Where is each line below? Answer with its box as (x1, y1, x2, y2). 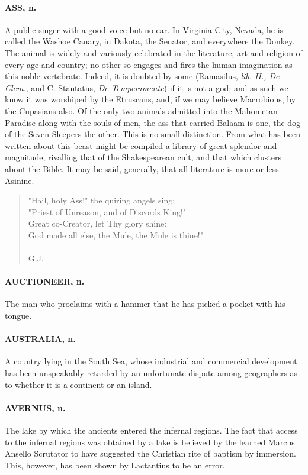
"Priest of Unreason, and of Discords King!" (28, 205, 187, 218)
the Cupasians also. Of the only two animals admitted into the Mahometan (5, 104, 278, 117)
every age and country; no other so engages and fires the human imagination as (5, 58, 293, 70)
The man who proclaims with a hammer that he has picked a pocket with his (5, 298, 285, 310)
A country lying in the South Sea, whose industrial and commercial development (5, 355, 297, 367)
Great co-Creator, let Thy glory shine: (28, 217, 167, 230)
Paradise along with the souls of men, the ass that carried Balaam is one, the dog (5, 116, 301, 128)
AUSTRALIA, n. (5, 332, 76, 345)
